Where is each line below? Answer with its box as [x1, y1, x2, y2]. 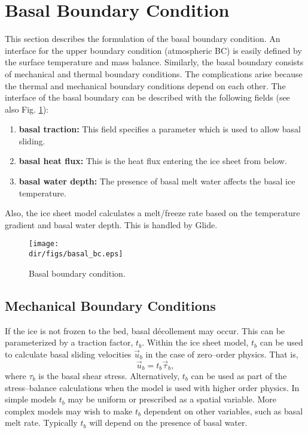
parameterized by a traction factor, [5, 336, 133, 349]
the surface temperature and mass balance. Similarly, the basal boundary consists [5, 56, 304, 68]
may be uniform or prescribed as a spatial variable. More [68, 393, 276, 405]
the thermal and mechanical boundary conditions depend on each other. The [5, 79, 286, 92]
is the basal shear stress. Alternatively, [38, 370, 180, 381]
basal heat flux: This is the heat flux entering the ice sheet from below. [19, 155, 287, 167]
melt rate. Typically [5, 416, 78, 429]
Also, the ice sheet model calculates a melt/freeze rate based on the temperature [5, 207, 300, 219]
